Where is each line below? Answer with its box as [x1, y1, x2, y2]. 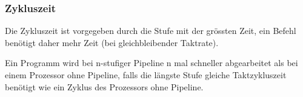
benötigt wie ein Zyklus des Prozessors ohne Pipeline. [5, 80, 204, 93]
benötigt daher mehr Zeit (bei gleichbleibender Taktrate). [5, 36, 219, 48]
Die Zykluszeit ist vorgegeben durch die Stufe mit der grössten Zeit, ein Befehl [5, 24, 296, 37]
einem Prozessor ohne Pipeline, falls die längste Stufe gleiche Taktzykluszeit [5, 69, 287, 81]
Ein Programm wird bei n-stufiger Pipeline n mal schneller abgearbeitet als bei [5, 56, 298, 69]
